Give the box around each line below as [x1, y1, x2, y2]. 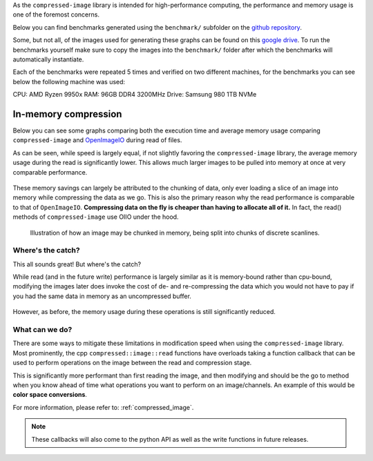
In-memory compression [12, 108, 122, 120]
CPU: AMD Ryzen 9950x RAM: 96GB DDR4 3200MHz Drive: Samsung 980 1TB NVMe [12, 90, 257, 99]
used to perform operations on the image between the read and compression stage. [12, 359, 252, 367]
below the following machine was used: [12, 77, 126, 86]
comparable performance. [12, 168, 88, 176]
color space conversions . [12, 391, 88, 399]
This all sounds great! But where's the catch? [12, 259, 142, 268]
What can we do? [12, 325, 73, 335]
